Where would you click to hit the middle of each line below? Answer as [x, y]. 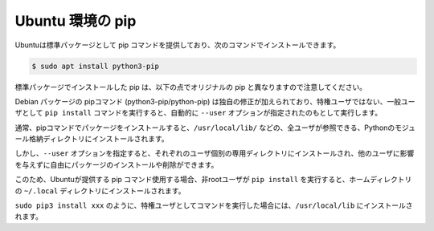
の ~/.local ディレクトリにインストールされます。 [100, 190]
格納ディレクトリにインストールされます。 [98, 139]
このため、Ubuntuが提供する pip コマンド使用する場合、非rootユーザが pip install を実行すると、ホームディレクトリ [213, 180]
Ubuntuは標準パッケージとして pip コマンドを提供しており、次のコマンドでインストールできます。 [178, 45]
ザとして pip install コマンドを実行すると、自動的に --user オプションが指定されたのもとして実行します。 [198, 113]
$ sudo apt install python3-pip [96, 66]
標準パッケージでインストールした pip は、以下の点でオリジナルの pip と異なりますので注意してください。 [191, 87]
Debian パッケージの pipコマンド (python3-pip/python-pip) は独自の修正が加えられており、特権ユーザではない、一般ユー [215, 101]
